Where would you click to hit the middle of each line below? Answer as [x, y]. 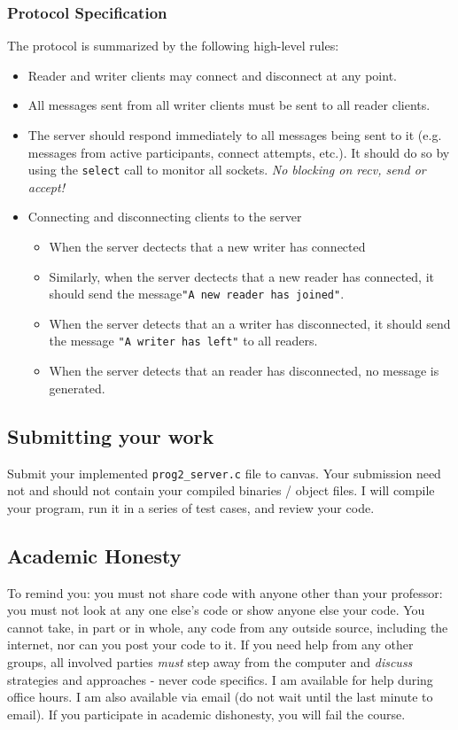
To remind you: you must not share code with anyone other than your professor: [225, 592]
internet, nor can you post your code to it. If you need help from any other [210, 645]
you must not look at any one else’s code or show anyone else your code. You [216, 610]
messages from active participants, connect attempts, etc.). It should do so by [239, 152]
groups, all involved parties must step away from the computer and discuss [210, 661]
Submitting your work [111, 435]
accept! [46, 186]
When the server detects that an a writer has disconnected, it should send [250, 323]
